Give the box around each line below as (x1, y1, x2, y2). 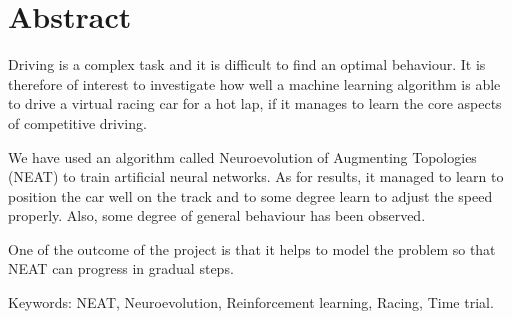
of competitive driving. (8, 112, 147, 133)
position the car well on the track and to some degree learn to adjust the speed (8, 185, 493, 206)
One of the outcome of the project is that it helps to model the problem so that (8, 238, 496, 259)
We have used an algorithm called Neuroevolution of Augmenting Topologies (8, 146, 477, 167)
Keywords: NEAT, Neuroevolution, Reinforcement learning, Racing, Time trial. (8, 292, 494, 313)
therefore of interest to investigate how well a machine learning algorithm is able (8, 73, 501, 94)
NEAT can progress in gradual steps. (8, 258, 234, 279)
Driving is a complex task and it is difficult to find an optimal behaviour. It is (8, 54, 486, 75)
